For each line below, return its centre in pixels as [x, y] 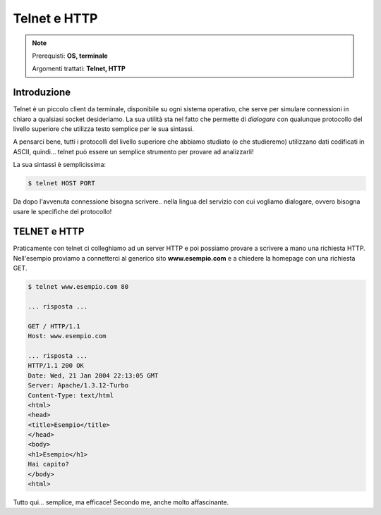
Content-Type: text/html [71, 395]
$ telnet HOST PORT [61, 184]
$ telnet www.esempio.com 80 [78, 287]
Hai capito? [49, 464]
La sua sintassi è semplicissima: [59, 165]
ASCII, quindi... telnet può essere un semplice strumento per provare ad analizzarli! [133, 151]
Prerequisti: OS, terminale [70, 56]
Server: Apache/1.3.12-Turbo [78, 385]
